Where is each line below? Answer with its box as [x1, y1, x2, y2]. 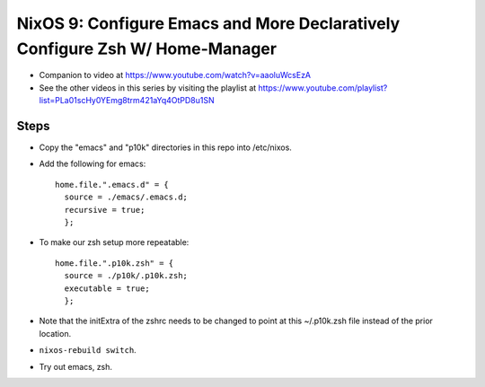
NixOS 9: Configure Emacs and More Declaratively [16, 13, 401, 33]
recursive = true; [64, 205, 145, 215]
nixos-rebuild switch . [39, 345, 137, 356]
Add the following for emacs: [39, 158, 146, 170]
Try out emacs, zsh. [39, 361, 112, 372]
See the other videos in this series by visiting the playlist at [39, 82, 257, 93]
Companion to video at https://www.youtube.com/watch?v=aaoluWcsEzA [39, 70, 312, 81]
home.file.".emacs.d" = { [55, 180, 170, 189]
